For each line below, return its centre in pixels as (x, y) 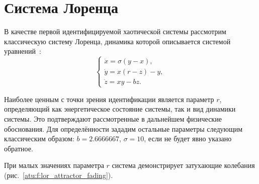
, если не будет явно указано (188, 139)
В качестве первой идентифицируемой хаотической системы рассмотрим (115, 31)
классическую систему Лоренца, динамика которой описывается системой (117, 41)
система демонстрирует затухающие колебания (183, 165)
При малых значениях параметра (54, 165)
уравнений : (23, 51)
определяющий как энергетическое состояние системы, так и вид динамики (120, 109)
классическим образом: (39, 139)
